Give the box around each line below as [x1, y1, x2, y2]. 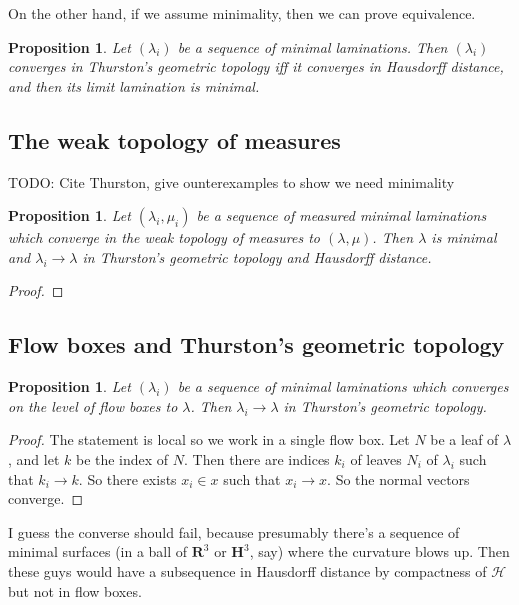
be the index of [75, 448, 169, 469]
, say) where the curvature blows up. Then [249, 541, 510, 562]
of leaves [350, 448, 402, 469]
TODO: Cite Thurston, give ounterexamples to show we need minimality [8, 171, 455, 192]
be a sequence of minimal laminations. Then [177, 36, 448, 57]
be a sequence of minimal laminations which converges [177, 376, 509, 397]
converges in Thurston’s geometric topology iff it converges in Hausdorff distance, [8, 56, 504, 77]
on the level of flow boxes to [8, 395, 178, 416]
